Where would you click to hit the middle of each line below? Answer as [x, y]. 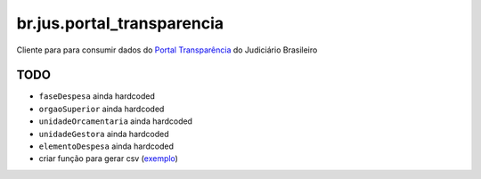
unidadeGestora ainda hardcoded [104, 134]
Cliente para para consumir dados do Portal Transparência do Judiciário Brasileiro [167, 50]
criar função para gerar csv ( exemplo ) [108, 159]
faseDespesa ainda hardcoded [97, 96]
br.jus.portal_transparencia [120, 23]
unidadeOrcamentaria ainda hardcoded [116, 121]
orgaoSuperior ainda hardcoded [102, 109]
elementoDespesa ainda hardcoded [106, 146]
